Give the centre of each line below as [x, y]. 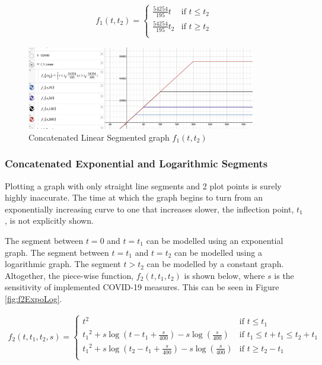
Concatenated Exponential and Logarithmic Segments [136, 164]
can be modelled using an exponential [215, 240]
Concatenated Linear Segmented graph [99, 137]
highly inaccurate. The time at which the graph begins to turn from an [134, 197]
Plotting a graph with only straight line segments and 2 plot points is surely [143, 185]
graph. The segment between [57, 252]
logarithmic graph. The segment [63, 264]
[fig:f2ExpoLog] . [34, 298]
